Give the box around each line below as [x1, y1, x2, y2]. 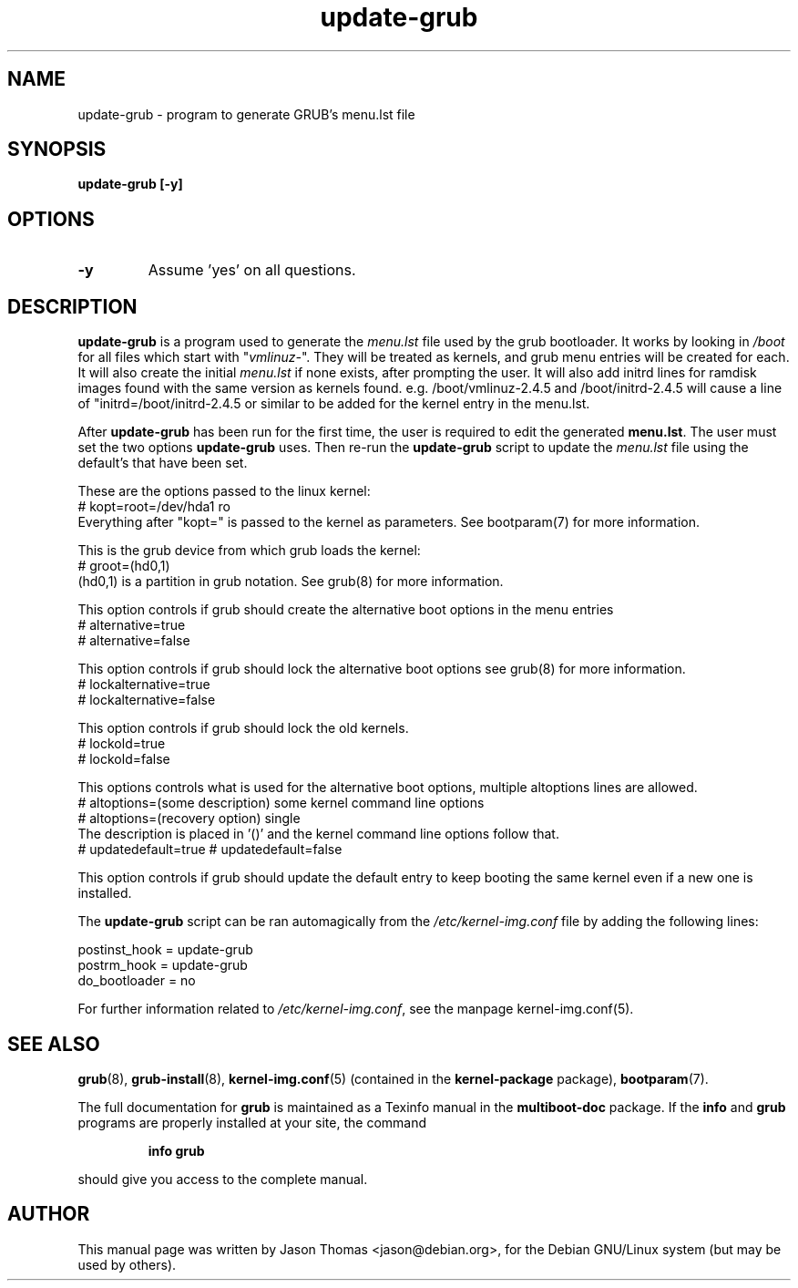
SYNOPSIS [7, 138, 107, 161]
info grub [148, 1142, 205, 1159]
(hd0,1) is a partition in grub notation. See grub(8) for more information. [77, 573, 504, 590]
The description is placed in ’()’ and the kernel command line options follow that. [77, 826, 559, 842]
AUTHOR [7, 1202, 90, 1226]
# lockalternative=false [77, 692, 216, 708]
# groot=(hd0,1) [77, 558, 170, 574]
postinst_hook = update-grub [77, 942, 253, 958]
